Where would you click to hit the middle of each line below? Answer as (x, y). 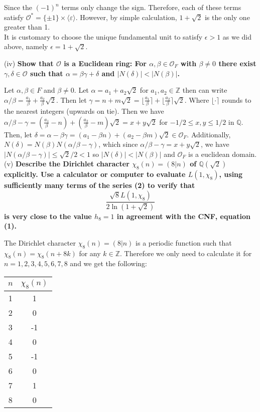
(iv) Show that (29, 63)
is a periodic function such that (184, 242)
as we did (237, 36)
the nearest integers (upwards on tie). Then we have (84, 111)
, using (231, 174)
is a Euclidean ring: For (105, 63)
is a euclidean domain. (223, 154)
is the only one (227, 17)
